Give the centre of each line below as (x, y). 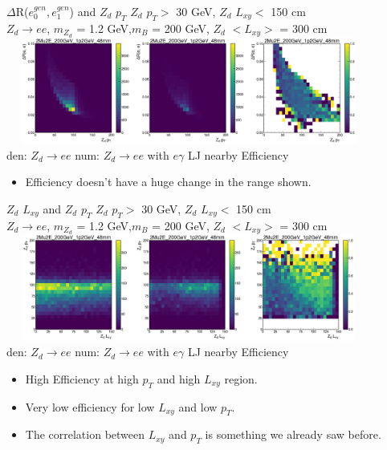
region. (241, 378)
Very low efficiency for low (90, 406)
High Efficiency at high (82, 378)
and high (179, 378)
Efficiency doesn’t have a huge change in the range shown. (168, 182)
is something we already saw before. (293, 434)
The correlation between (85, 434)
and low (198, 406)
